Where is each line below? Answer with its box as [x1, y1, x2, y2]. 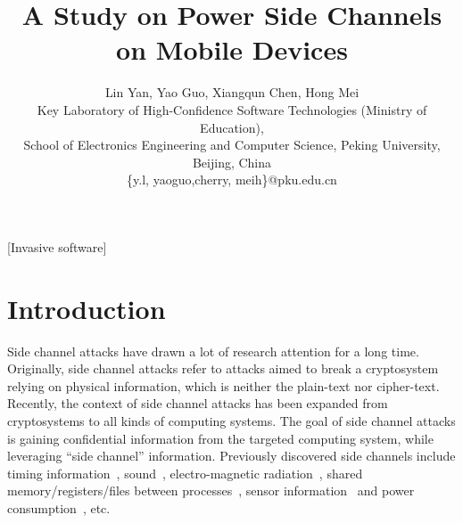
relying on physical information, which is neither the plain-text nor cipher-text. [7, 376, 440, 395]
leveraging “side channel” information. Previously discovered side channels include [7, 446, 456, 465]
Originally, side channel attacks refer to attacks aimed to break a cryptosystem [7, 359, 439, 378]
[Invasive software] [7, 237, 107, 256]
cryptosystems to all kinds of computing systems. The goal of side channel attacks [7, 411, 456, 429]
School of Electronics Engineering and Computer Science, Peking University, [23, 135, 441, 154]
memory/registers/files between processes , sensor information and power [7, 481, 415, 500]
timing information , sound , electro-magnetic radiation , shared [7, 463, 363, 482]
